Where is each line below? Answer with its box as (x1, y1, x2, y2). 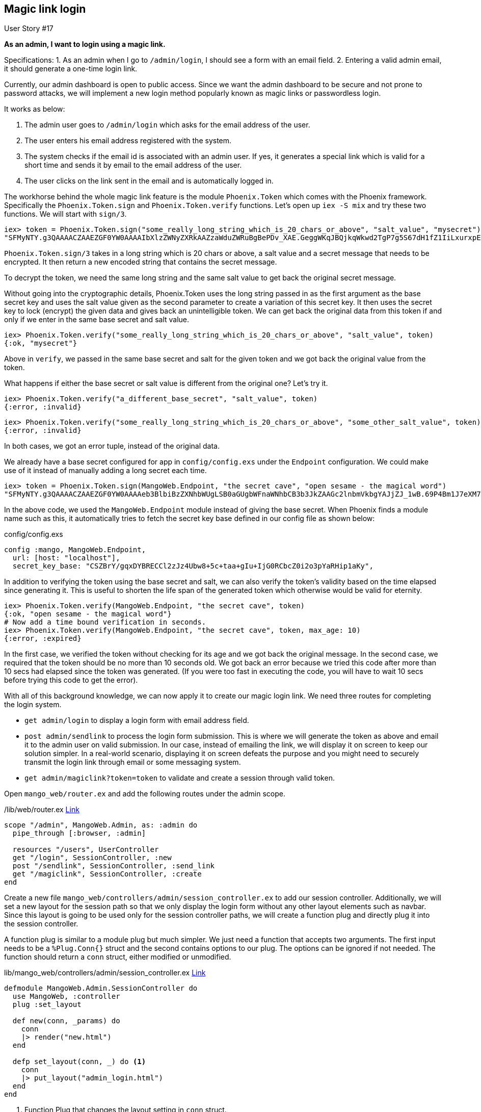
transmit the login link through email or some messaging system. (24, 758, 241, 767)
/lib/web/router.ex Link (4, 805, 79, 814)
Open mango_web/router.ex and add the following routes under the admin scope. (4, 789, 285, 798)
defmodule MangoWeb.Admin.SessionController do (4, 984, 198, 993)
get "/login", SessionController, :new (12, 854, 172, 862)
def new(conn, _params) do (12, 1017, 120, 1025)
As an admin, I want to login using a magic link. (4, 40, 166, 49)
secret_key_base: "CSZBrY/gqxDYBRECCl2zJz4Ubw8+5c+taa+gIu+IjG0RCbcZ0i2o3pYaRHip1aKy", (12, 562, 373, 571)
